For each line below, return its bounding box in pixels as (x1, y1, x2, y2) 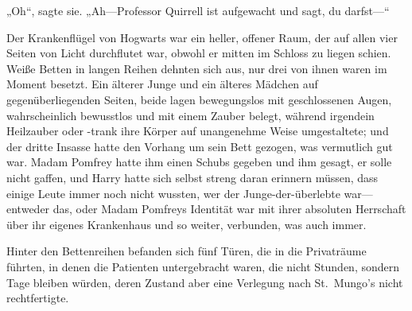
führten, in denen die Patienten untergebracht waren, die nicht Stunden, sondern (6, 258, 400, 274)
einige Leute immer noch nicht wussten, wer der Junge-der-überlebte (6, 185, 340, 201)
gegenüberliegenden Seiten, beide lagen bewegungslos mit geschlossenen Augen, (6, 91, 392, 107)
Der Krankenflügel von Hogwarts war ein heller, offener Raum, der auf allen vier (6, 29, 398, 45)
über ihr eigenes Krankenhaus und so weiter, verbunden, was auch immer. (6, 216, 367, 232)
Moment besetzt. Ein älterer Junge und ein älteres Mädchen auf (6, 76, 318, 92)
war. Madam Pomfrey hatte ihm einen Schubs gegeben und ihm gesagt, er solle (6, 154, 392, 170)
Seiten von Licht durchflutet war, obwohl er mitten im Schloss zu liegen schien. (6, 45, 391, 61)
